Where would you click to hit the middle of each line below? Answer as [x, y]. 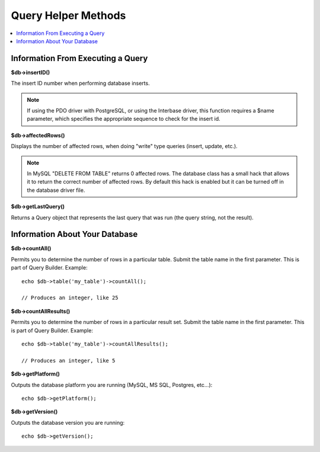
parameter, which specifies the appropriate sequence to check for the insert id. [124, 119]
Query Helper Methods [68, 15]
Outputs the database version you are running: [68, 422]
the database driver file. [56, 190]
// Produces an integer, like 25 [70, 298]
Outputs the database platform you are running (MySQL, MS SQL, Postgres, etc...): [112, 384]
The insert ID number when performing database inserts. [81, 84]
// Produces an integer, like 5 [68, 360]
